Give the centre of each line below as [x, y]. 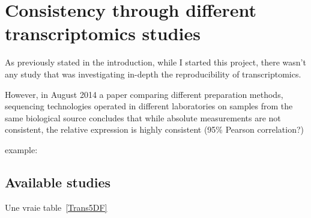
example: [21, 149]
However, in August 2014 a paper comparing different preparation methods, [144, 94]
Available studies [58, 182]
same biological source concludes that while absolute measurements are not [143, 117]
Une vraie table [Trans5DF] [56, 207]
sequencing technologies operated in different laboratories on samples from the [149, 106]
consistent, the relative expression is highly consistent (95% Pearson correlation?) [154, 129]
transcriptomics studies [103, 33]
